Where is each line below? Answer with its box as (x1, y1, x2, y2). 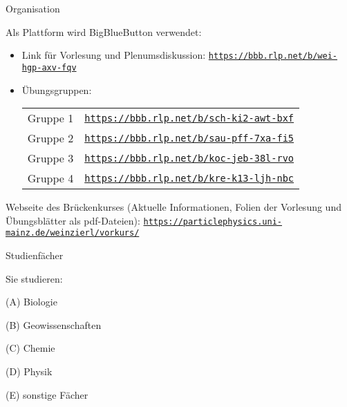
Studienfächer (6, 248, 64, 262)
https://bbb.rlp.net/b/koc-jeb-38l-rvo (84, 152, 294, 164)
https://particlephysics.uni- (143, 216, 282, 227)
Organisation (6, 1, 60, 15)
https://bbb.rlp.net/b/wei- (208, 51, 337, 61)
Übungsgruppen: (21, 82, 92, 97)
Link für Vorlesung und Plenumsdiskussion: (21, 48, 206, 62)
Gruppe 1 (27, 110, 74, 126)
